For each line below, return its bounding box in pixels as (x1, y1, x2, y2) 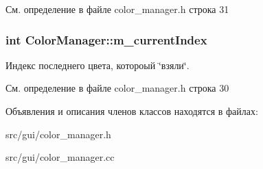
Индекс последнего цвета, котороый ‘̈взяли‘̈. (5, 57, 190, 72)
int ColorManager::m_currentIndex (5, 31, 207, 48)
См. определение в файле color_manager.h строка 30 (5, 81, 229, 95)
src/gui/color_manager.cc (5, 150, 115, 164)
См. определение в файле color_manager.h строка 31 (5, 2, 229, 16)
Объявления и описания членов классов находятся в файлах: (5, 104, 258, 118)
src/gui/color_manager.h (5, 127, 111, 141)
